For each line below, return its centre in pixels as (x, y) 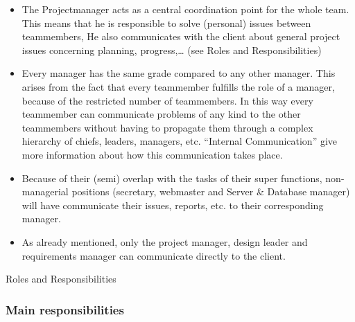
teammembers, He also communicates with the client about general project (181, 36)
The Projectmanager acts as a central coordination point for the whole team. (185, 9)
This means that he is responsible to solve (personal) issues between (166, 23)
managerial (45, 191)
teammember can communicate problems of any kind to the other (161, 114)
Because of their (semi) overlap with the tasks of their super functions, (172, 178)
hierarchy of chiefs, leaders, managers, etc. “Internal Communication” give (180, 141)
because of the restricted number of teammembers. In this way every (167, 100)
